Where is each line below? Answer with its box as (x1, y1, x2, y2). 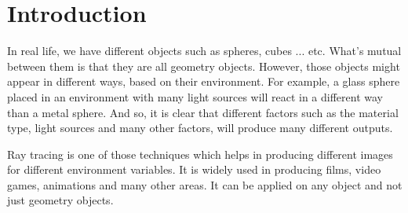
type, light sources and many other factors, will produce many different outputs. (7, 119, 393, 136)
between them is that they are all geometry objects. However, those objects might (7, 57, 400, 74)
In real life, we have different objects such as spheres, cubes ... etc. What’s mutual (7, 42, 402, 59)
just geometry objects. (7, 192, 114, 208)
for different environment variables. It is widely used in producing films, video (7, 161, 381, 178)
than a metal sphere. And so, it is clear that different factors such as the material (7, 104, 399, 120)
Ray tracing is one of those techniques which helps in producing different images (7, 145, 393, 162)
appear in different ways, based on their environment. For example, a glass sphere (7, 73, 400, 90)
